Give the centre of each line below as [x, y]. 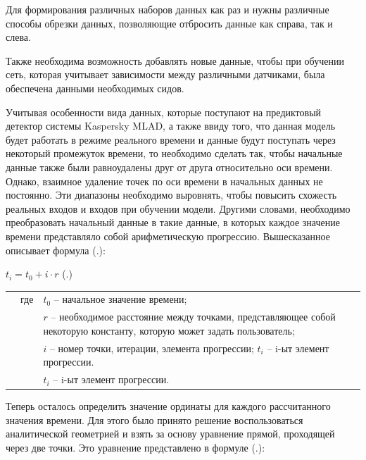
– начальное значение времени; [120, 299]
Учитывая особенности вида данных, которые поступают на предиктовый [164, 112]
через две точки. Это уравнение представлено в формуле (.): [135, 448]
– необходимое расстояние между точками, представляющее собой [193, 317]
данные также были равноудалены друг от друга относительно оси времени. [169, 167]
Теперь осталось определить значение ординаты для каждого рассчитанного [168, 406]
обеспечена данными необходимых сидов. [95, 88]
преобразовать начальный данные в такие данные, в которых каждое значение [173, 222]
